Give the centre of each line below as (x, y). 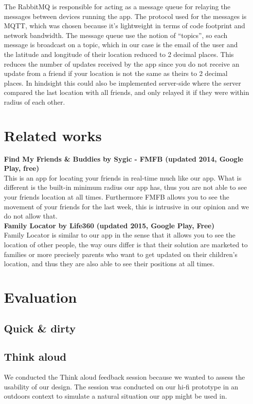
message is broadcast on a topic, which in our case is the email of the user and (121, 45)
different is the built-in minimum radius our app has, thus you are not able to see (126, 187)
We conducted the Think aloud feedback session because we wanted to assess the (125, 377)
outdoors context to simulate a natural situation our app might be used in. (116, 396)
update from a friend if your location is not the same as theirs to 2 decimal (116, 73)
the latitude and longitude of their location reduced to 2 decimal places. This (119, 54)
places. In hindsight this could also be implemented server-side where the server (123, 83)
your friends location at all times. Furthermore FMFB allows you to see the (117, 197)
